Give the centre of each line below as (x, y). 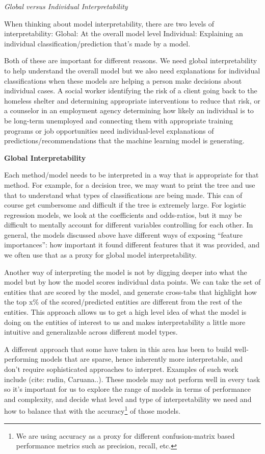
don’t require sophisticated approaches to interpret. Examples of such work (121, 369)
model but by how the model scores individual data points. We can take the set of (132, 282)
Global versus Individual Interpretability (66, 6)
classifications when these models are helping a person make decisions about (123, 80)
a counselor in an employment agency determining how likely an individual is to (129, 110)
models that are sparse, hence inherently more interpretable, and (142, 359)
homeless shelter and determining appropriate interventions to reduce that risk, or (132, 100)
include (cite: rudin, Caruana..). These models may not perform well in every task (132, 379)
